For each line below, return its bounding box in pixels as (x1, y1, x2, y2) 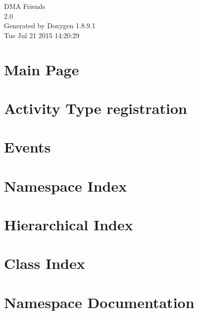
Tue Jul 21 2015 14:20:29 (4, 30, 80, 40)
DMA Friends (4, 1, 46, 11)
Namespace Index (4, 175, 127, 196)
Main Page (4, 59, 79, 79)
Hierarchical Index (4, 214, 133, 235)
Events (4, 137, 51, 157)
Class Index (4, 253, 85, 273)
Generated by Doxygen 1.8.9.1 (4, 20, 96, 31)
